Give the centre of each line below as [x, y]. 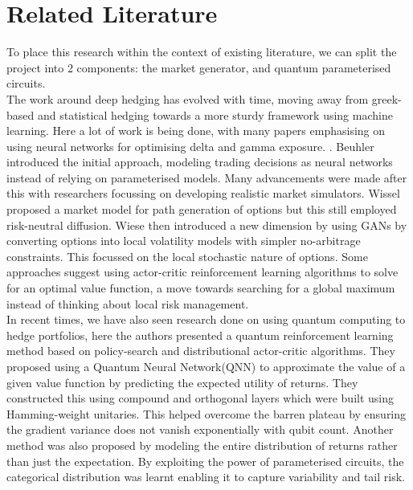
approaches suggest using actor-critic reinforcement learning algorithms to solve [202, 272]
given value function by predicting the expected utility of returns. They [182, 382]
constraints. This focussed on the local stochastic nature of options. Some [187, 256]
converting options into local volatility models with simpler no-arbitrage [184, 241]
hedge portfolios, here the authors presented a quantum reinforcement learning [200, 335]
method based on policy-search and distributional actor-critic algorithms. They [201, 351]
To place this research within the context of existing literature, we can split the [202, 52]
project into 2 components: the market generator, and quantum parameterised [199, 67]
